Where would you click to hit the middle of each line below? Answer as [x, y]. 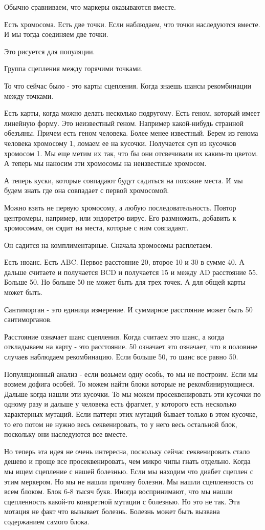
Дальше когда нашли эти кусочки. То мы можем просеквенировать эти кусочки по [132, 394]
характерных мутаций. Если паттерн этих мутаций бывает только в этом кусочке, [131, 414]
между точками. [29, 96]
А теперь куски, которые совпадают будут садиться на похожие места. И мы [124, 180]
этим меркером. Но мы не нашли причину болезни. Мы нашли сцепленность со [129, 481]
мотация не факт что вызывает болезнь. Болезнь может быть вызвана [112, 511]
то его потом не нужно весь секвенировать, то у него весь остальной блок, [121, 424]
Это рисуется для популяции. [50, 51]
